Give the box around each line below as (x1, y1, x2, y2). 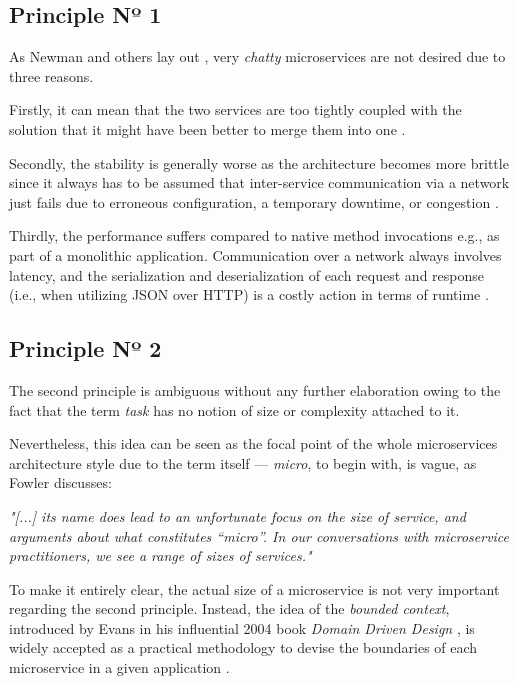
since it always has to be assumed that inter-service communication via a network (9, 172, 510, 193)
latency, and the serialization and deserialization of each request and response (9, 264, 484, 285)
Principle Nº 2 (9, 333, 162, 364)
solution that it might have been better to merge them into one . (9, 118, 406, 139)
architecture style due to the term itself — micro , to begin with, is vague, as (9, 452, 477, 473)
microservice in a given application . (9, 657, 230, 678)
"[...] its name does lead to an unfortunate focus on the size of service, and (9, 505, 466, 526)
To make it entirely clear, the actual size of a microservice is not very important (9, 578, 500, 599)
